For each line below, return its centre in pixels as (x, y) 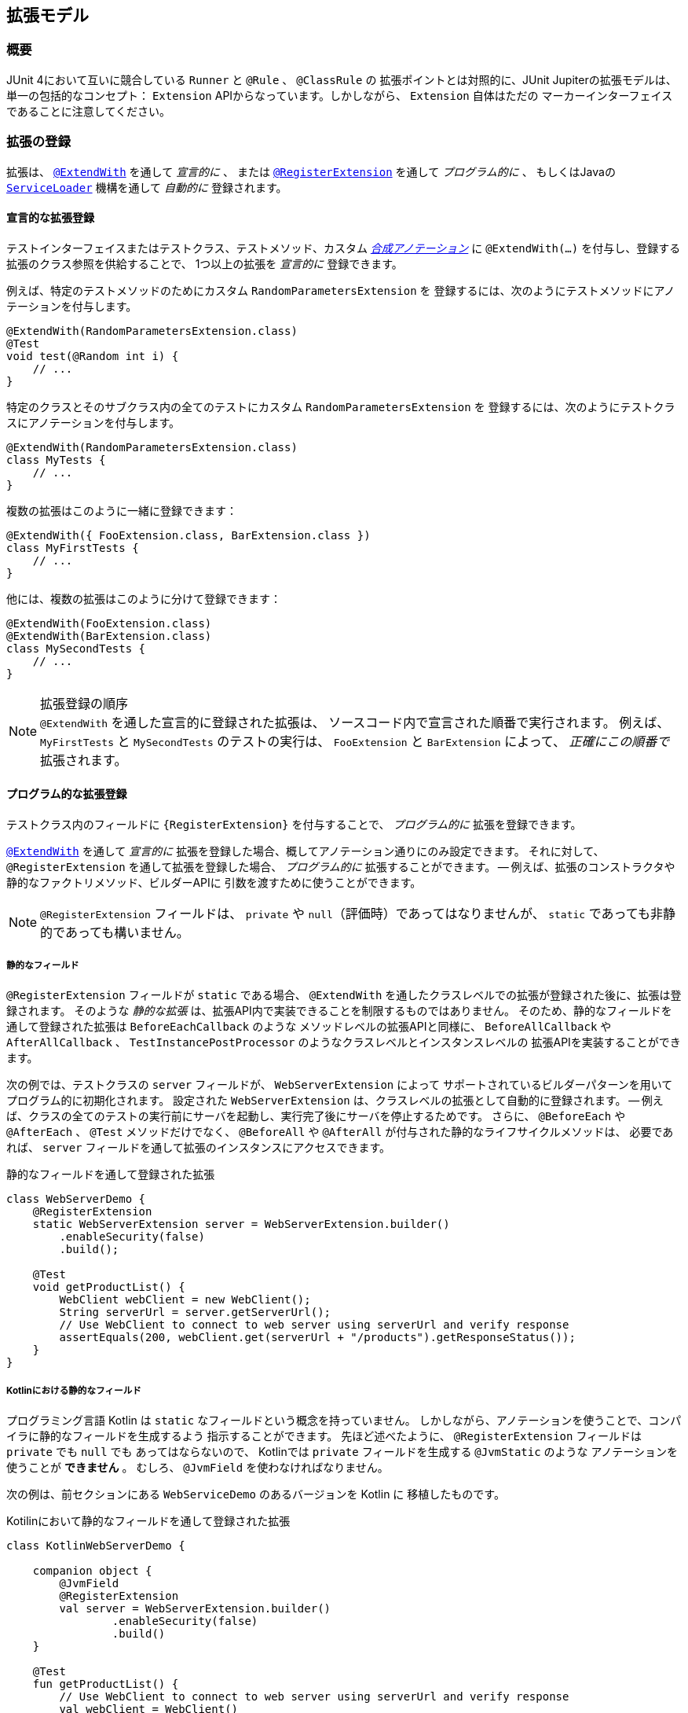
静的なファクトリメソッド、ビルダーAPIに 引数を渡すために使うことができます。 (214, 882)
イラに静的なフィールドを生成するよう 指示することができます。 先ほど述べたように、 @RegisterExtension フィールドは (324, 1435)
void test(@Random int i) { (93, 356)
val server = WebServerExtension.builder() (195, 1608)
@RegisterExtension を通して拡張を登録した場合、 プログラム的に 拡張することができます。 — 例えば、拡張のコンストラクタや (341, 866)
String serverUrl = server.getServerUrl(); (195, 1312)
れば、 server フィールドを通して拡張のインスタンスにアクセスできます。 (199, 1147)
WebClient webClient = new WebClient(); (185, 1299)
